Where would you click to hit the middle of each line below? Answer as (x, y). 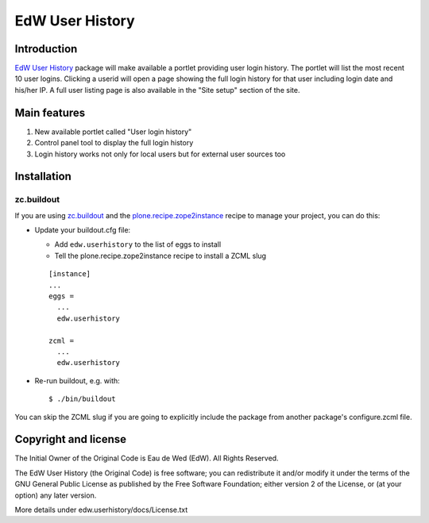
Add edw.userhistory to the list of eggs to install (138, 244)
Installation (43, 177)
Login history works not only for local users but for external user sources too (160, 154)
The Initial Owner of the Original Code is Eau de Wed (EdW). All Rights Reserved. (147, 458)
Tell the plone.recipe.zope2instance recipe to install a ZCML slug (160, 256)
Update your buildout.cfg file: (83, 230)
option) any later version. (56, 495)
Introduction (46, 49)
